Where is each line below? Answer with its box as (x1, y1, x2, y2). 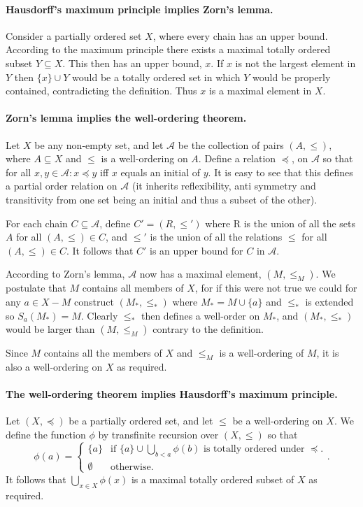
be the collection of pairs (178, 137, 284, 152)
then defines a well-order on (141, 308, 260, 322)
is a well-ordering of (219, 345, 304, 360)
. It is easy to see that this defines (208, 164, 353, 179)
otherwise (111, 462, 151, 472)
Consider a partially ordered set (6, 28, 142, 43)
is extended (305, 294, 354, 308)
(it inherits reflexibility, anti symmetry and (131, 178, 316, 193)
